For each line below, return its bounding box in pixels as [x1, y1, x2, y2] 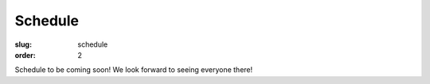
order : [14, 50, 36, 59]
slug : [14, 40, 32, 49]
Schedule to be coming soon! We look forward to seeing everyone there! [14, 65, 253, 74]
